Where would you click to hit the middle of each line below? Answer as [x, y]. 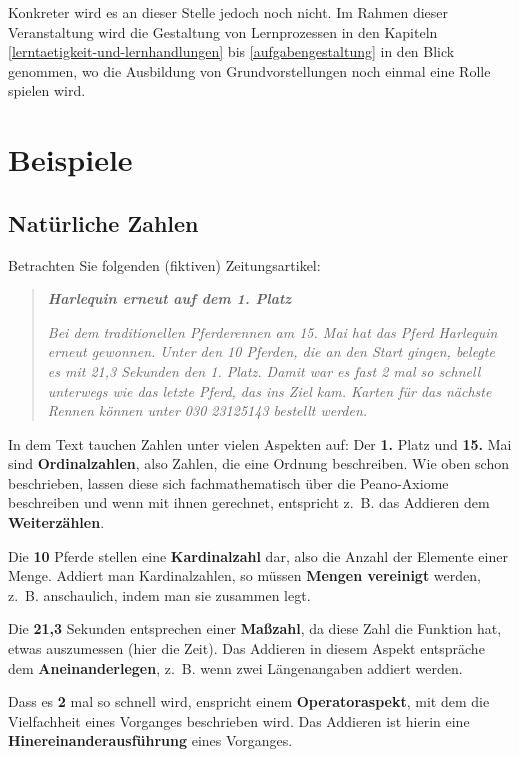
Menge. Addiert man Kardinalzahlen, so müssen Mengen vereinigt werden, [244, 575]
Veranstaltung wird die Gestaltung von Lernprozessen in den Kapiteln [223, 31]
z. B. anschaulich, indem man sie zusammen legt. [159, 594]
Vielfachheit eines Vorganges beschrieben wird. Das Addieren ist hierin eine [239, 720]
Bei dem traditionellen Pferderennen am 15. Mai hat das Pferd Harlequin [272, 331]
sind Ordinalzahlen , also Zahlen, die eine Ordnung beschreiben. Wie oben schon [259, 463]
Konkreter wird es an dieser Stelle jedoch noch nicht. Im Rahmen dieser [228, 12]
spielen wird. [47, 90]
